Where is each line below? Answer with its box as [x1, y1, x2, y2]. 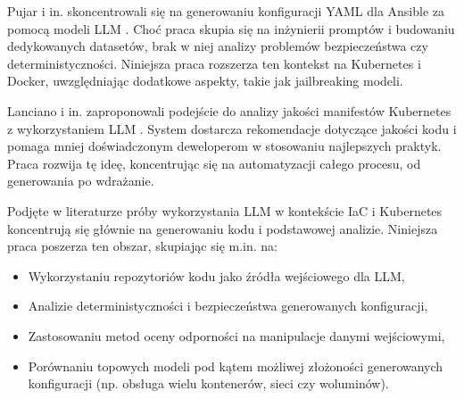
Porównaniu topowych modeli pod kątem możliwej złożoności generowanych [28, 356, 443, 375]
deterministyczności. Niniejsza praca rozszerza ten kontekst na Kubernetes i [7, 54, 421, 72]
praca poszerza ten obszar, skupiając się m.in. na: [7, 237, 278, 255]
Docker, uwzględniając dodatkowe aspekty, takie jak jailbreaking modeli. [7, 71, 403, 90]
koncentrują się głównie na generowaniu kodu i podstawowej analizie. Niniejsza [7, 219, 438, 237]
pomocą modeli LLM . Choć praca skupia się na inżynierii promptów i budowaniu [7, 19, 455, 37]
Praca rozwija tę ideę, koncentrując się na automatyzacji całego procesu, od [7, 154, 421, 172]
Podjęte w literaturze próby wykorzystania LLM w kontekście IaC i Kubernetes [7, 201, 443, 220]
